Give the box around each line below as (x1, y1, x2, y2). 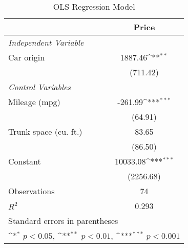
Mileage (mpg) (8, 96, 60, 108)
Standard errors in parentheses (8, 215, 118, 226)
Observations (8, 185, 55, 197)
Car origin (8, 51, 45, 63)
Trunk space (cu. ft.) (8, 126, 82, 137)
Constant (8, 155, 41, 167)
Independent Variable (8, 36, 84, 48)
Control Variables (8, 81, 71, 93)
